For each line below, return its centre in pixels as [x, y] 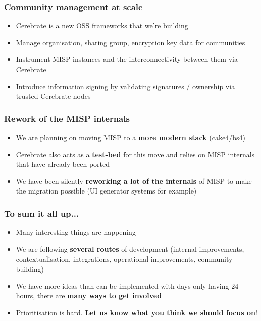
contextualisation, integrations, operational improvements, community [124, 259]
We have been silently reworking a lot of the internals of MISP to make [134, 181]
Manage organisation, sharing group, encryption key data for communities [130, 42]
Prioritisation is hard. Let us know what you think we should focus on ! [137, 312]
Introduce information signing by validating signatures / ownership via [125, 86]
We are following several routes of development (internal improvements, [130, 249]
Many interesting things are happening [76, 232]
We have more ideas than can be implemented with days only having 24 [127, 285]
